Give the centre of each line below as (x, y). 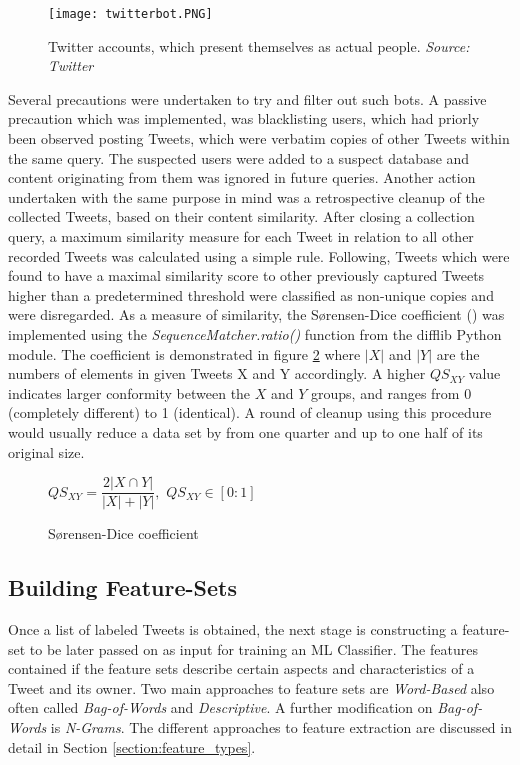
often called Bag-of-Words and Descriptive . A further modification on (220, 707)
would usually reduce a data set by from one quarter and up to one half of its (245, 431)
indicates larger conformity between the (129, 392)
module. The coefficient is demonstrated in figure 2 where (184, 353)
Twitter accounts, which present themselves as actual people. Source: (259, 45)
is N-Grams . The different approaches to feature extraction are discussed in (281, 726)
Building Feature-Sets (122, 587)
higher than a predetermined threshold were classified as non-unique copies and (251, 294)
